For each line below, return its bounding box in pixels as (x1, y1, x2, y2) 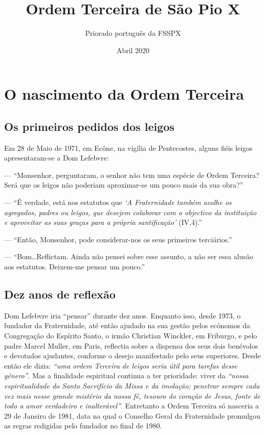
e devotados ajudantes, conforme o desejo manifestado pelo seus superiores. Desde (4, 350, 261, 361)
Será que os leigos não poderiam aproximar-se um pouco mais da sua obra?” (4, 179, 244, 190)
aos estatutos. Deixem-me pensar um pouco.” (4, 261, 145, 272)
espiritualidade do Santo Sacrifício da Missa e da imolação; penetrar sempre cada (4, 380, 260, 391)
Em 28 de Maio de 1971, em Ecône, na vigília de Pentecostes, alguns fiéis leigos (4, 142, 253, 153)
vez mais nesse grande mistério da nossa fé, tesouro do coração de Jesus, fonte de (4, 390, 260, 401)
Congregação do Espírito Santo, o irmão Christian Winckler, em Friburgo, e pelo (4, 330, 257, 341)
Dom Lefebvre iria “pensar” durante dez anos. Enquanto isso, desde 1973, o (4, 310, 241, 321)
